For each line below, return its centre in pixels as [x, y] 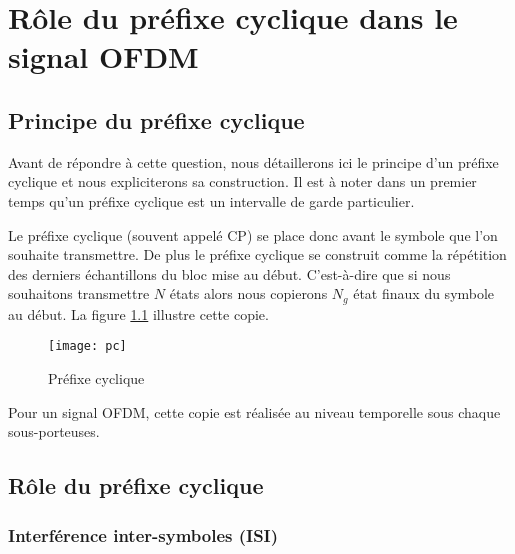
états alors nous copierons [248, 293]
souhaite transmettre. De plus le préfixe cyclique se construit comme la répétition [257, 254]
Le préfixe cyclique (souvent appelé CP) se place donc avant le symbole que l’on [253, 234]
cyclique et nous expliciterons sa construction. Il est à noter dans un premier [242, 181]
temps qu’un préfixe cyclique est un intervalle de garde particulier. [211, 200]
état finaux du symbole [424, 293]
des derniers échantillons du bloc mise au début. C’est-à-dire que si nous [229, 273]
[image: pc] [87, 346]
